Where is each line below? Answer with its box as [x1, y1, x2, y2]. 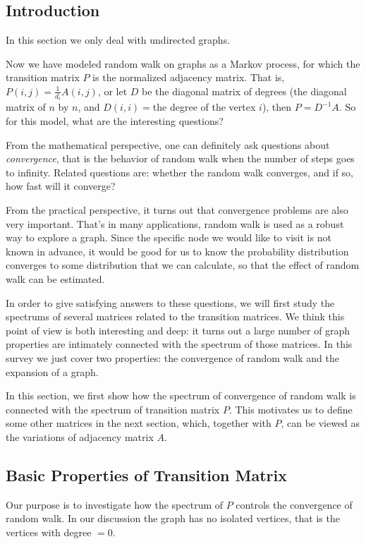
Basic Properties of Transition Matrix [6, 464, 287, 485]
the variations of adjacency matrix [6, 429, 154, 444]
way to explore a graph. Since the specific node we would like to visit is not [6, 230, 331, 245]
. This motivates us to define [228, 401, 353, 416]
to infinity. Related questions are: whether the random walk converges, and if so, [6, 164, 353, 179]
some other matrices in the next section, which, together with [6, 416, 272, 430]
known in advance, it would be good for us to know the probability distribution [6, 243, 349, 258]
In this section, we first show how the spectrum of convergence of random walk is [6, 388, 356, 403]
